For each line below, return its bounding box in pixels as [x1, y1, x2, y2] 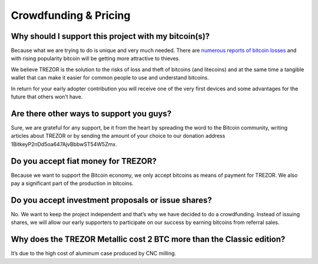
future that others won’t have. [11, 93, 83, 100]
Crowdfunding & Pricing [11, 9, 131, 22]
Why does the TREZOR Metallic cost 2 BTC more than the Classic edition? [11, 235, 286, 245]
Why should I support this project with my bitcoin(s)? [11, 31, 210, 41]
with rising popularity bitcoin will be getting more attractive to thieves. [11, 55, 180, 62]
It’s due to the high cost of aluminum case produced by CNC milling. [11, 250, 177, 257]
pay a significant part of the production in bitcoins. [11, 180, 134, 187]
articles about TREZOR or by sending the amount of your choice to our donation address [11, 133, 226, 140]
